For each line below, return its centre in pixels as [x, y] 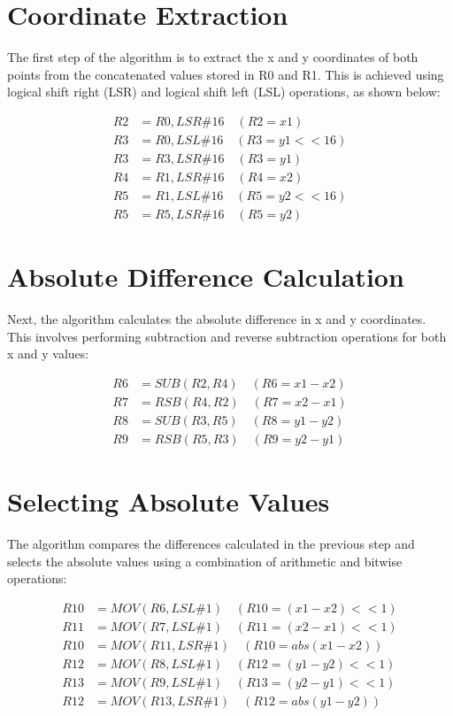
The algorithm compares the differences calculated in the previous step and [211, 544]
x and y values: [48, 354]
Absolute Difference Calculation [206, 277]
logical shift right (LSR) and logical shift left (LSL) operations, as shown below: [224, 92]
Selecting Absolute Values [169, 501]
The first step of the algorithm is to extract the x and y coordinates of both [213, 57]
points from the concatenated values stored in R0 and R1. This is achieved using [226, 74]
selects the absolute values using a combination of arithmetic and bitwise [205, 561]
